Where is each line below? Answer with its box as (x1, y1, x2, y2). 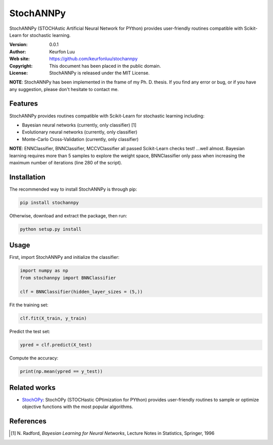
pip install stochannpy (20, 200, 79, 205)
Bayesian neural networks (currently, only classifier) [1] (22, 122, 136, 128)
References (9, 417, 47, 426)
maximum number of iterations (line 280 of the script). (9, 159, 122, 165)
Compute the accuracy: (9, 355, 59, 361)
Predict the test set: (9, 329, 51, 335)
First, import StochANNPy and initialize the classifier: (9, 254, 120, 260)
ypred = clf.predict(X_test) (20, 342, 93, 348)
